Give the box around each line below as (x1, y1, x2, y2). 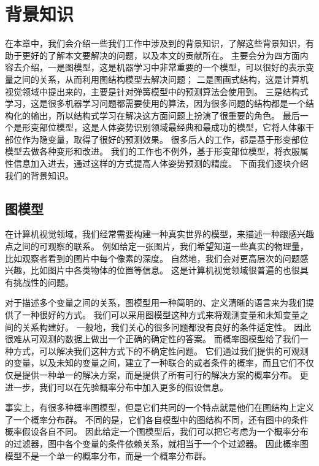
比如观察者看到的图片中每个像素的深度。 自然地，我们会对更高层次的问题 (5, 251, 300, 264)
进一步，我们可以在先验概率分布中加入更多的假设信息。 (5, 380, 228, 393)
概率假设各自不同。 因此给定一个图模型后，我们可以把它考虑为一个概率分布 (5, 425, 309, 438)
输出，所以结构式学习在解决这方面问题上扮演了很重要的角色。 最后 (30, 109, 300, 121)
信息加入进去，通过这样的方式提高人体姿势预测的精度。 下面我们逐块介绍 (13, 157, 309, 170)
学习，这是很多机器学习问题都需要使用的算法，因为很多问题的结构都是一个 (5, 97, 306, 110)
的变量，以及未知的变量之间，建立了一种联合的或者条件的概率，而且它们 (5, 356, 297, 369)
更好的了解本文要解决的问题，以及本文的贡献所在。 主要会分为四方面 (21, 48, 300, 61)
